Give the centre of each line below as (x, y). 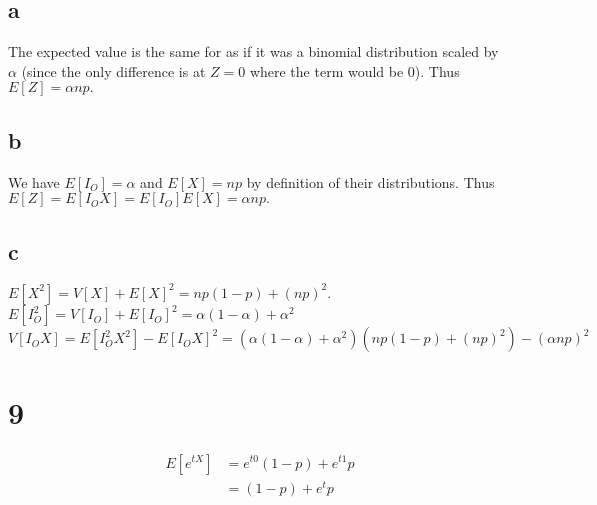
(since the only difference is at (113, 70)
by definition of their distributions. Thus (370, 181)
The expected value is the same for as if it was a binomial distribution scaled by (253, 51)
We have (34, 181)
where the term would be (326, 70)
